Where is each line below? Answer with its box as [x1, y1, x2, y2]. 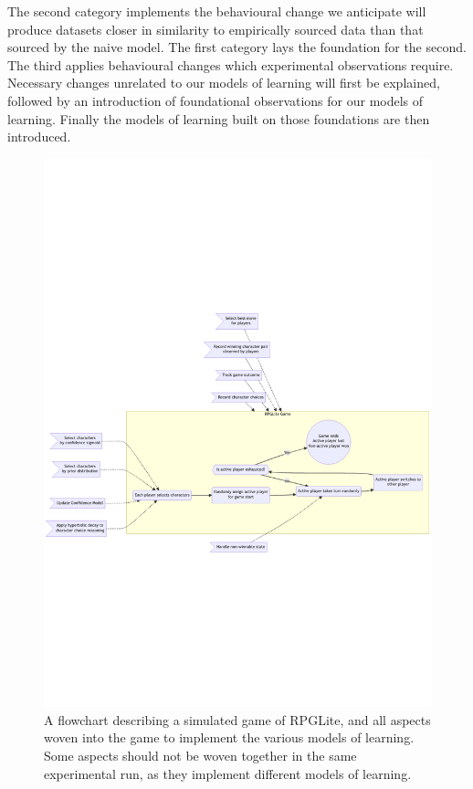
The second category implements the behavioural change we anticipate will [7, 2, 426, 20]
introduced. [7, 127, 71, 146]
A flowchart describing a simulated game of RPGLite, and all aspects [44, 710, 431, 729]
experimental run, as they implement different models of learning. [44, 763, 412, 783]
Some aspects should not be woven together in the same [44, 746, 357, 765]
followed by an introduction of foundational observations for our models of [7, 90, 424, 110]
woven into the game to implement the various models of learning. [44, 728, 415, 747]
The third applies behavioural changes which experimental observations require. [7, 55, 454, 74]
